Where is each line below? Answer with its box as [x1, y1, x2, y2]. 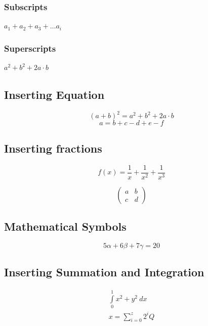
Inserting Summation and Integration [4, 264, 204, 280]
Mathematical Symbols [4, 218, 127, 234]
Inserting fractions [4, 140, 102, 156]
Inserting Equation [4, 87, 105, 102]
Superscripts [4, 42, 56, 54]
